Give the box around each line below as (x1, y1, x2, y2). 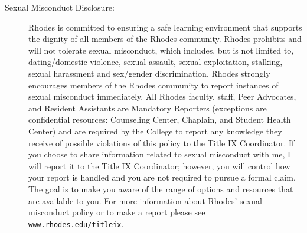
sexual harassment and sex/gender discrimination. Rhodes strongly (28, 67, 270, 79)
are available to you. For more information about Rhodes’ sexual (28, 194, 262, 206)
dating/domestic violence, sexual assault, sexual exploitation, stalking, (28, 55, 283, 68)
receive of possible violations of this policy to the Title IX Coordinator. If (28, 136, 295, 149)
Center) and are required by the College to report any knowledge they (28, 124, 282, 137)
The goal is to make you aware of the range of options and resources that (28, 182, 293, 195)
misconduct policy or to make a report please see (28, 206, 205, 218)
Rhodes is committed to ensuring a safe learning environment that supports (28, 21, 302, 33)
